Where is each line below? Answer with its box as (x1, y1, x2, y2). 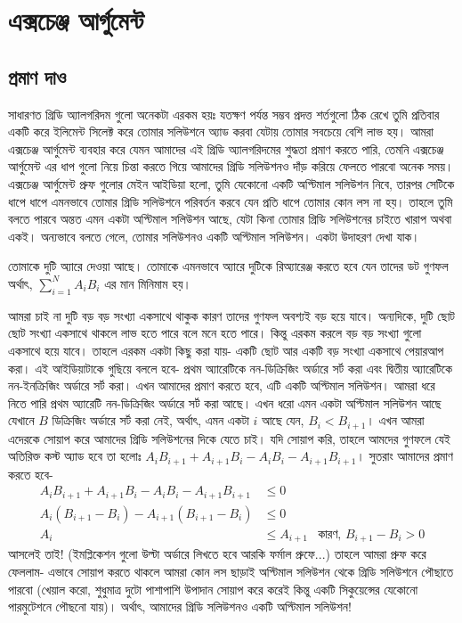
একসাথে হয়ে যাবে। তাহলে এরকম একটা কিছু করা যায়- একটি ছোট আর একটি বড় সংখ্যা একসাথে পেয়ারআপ (8, 340, 444, 359)
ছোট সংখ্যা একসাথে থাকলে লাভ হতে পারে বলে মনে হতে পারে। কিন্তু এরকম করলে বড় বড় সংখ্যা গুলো (8, 324, 422, 342)
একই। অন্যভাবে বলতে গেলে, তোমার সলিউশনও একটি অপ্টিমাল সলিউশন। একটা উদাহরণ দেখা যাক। (8, 226, 420, 245)
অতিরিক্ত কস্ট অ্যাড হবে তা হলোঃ (8, 447, 142, 465)
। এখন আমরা (366, 411, 425, 430)
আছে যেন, (262, 411, 304, 430)
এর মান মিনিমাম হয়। (104, 274, 191, 292)
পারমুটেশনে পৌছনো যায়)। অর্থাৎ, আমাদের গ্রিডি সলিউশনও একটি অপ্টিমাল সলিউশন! (8, 597, 352, 616)
